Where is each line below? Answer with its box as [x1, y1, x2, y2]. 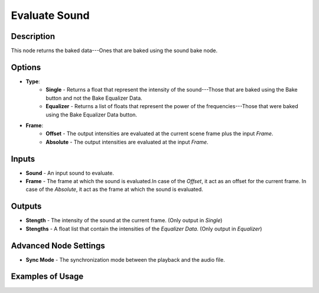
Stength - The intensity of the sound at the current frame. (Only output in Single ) [25, 217, 223, 224]
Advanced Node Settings [11, 240, 106, 250]
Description [11, 31, 56, 41]
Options [11, 62, 41, 72]
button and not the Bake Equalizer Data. [45, 95, 143, 102]
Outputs [11, 201, 42, 211]
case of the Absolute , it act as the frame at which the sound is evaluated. [25, 186, 203, 193]
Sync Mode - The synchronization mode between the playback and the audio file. [25, 256, 225, 263]
